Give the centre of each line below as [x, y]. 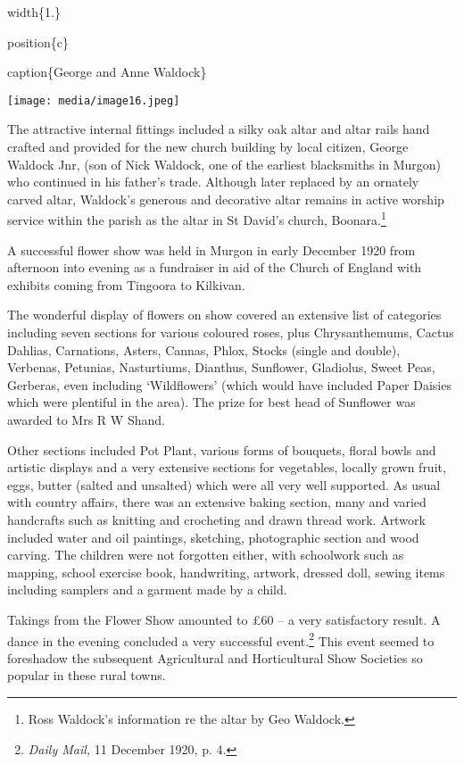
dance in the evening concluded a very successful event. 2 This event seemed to [221, 639]
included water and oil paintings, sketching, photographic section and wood [213, 537]
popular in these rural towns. [87, 675]
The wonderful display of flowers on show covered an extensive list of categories [224, 315]
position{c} [38, 42]
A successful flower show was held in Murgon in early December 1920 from [211, 249]
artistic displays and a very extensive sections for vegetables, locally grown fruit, [227, 467]
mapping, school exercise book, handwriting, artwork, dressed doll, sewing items [226, 572]
